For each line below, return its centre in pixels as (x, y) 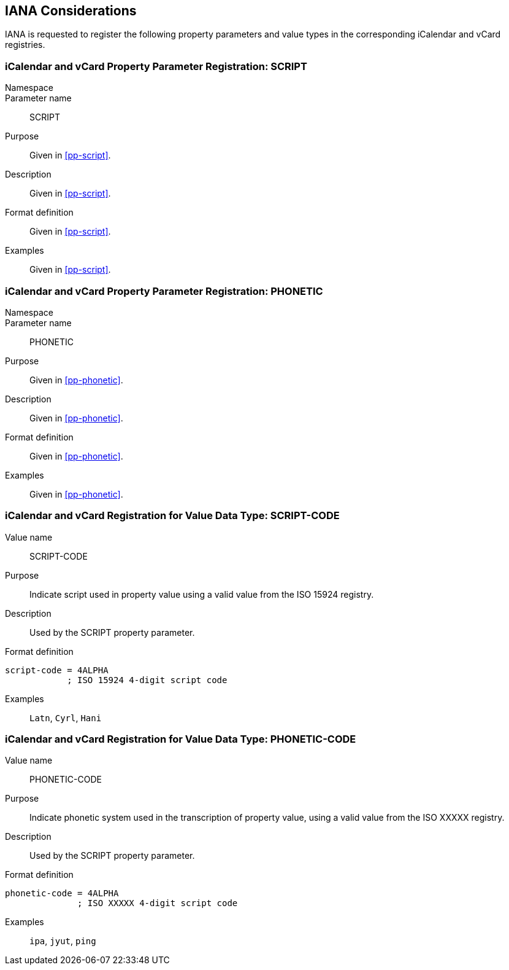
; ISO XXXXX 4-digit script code (158, 903)
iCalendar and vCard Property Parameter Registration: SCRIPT (156, 66)
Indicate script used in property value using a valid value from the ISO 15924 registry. (202, 594)
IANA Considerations (71, 11)
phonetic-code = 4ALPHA (62, 894)
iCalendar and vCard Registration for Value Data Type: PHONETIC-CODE (181, 739)
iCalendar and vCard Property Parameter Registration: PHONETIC (164, 291)
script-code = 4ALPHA (57, 670)
